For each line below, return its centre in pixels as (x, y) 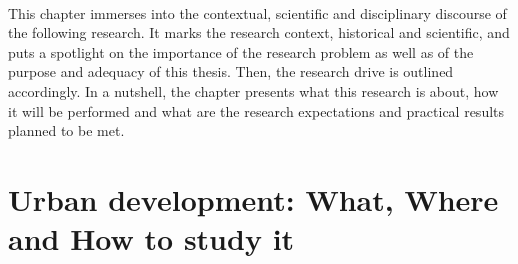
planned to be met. (66, 130)
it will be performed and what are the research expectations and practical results (256, 110)
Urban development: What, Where (253, 198)
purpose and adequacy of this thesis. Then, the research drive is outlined (231, 71)
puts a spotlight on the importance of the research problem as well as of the (241, 51)
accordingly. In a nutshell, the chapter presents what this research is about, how (253, 90)
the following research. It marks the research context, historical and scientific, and (259, 32)
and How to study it (151, 238)
